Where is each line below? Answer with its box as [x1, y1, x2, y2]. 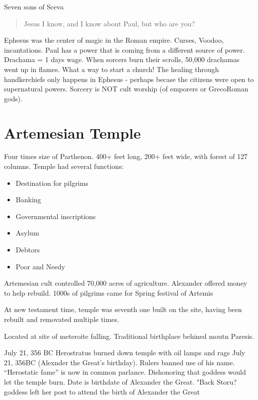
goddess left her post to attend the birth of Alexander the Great [4, 386, 200, 397]
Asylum [15, 228, 39, 238]
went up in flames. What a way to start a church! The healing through [4, 64, 219, 74]
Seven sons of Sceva [4, 1, 64, 11]
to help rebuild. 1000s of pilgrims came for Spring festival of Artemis [4, 287, 213, 298]
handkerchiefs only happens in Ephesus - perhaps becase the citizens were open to [4, 74, 254, 84]
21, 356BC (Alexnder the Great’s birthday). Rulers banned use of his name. [4, 357, 235, 367]
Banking [15, 194, 41, 205]
